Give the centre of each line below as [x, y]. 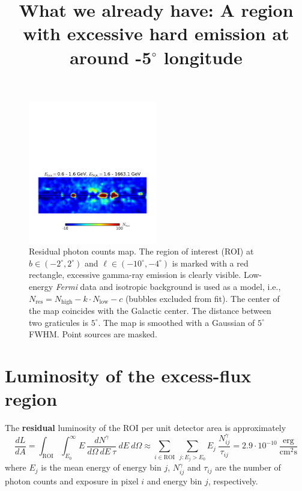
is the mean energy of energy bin [101, 467]
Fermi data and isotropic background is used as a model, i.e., [168, 287]
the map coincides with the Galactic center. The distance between [150, 311]
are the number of [248, 467]
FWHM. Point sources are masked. [93, 334]
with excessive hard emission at [156, 33]
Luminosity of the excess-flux [128, 375]
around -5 [111, 57]
